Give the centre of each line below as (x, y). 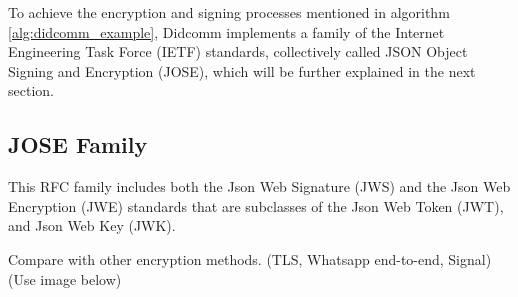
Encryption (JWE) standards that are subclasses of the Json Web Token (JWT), (256, 205)
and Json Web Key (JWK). (92, 225)
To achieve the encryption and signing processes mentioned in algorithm (229, 12)
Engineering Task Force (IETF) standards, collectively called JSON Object (238, 51)
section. (31, 90)
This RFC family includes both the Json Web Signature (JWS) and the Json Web (259, 186)
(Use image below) (65, 278)
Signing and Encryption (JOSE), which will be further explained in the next (242, 70)
